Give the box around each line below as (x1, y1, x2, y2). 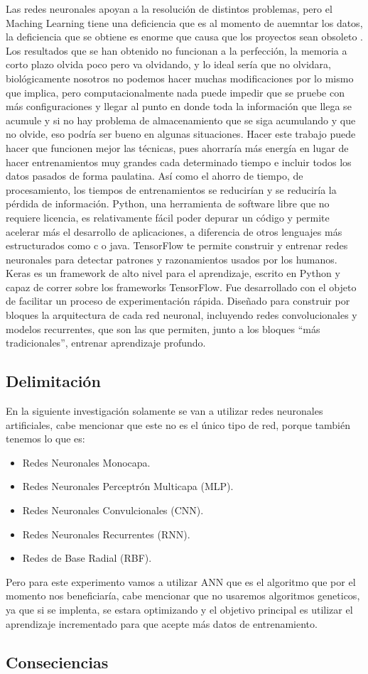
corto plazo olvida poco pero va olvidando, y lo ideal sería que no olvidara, (6, 57, 331, 72)
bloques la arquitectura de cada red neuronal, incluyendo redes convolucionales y (6, 308, 357, 322)
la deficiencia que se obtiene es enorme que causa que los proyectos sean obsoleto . (6, 29, 363, 44)
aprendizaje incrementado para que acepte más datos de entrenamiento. (6, 616, 318, 631)
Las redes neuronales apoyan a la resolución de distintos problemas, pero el (6, 1, 332, 16)
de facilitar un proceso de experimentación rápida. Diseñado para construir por (6, 293, 350, 308)
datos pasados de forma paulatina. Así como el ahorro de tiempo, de (6, 168, 303, 183)
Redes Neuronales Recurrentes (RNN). (22, 526, 190, 541)
